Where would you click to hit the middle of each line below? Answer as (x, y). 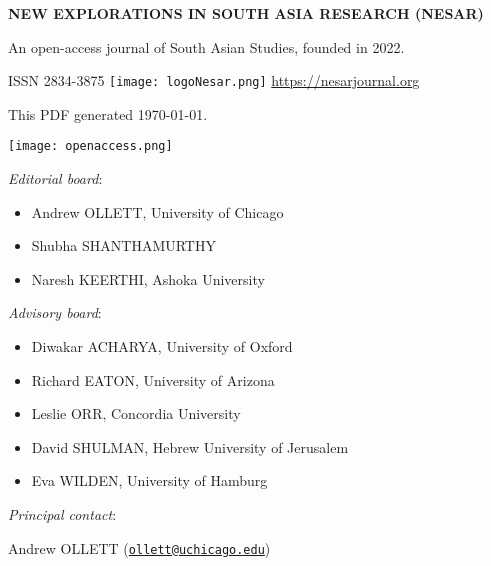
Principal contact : (62, 514)
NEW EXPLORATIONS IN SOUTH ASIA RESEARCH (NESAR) (246, 13)
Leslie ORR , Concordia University (136, 413)
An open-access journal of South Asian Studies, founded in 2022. (206, 46)
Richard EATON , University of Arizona (153, 379)
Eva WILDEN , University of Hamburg (149, 480)
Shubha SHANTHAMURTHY (123, 245)
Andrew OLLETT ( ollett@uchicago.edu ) (139, 547)
